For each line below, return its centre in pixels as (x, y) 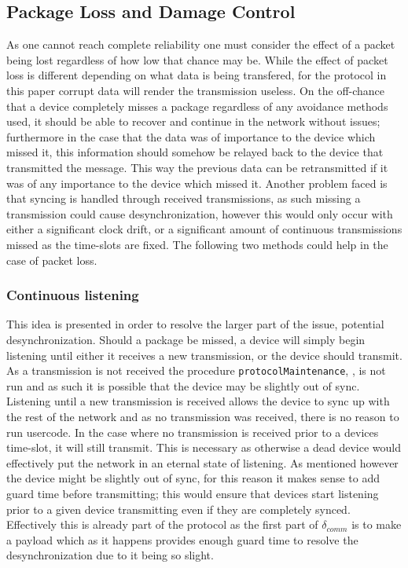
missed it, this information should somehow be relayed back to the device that (195, 152)
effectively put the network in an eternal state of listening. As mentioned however (202, 462)
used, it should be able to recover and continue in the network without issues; (193, 121)
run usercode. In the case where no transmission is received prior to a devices (193, 432)
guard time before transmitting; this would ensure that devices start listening (193, 493)
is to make (377, 524)
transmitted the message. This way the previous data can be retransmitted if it (197, 167)
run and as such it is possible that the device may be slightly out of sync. (183, 385)
